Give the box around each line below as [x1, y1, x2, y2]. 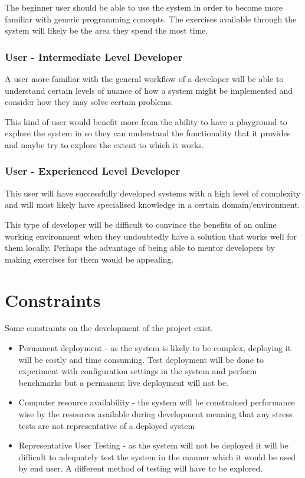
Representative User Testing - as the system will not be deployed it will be [18, 439, 288, 451]
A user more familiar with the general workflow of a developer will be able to [5, 73, 284, 84]
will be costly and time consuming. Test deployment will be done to [18, 353, 264, 365]
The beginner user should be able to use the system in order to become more [5, 1, 283, 13]
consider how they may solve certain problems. [5, 96, 173, 108]
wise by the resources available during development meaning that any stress [18, 408, 293, 420]
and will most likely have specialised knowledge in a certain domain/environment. [5, 198, 300, 211]
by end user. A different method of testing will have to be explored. [18, 462, 263, 474]
